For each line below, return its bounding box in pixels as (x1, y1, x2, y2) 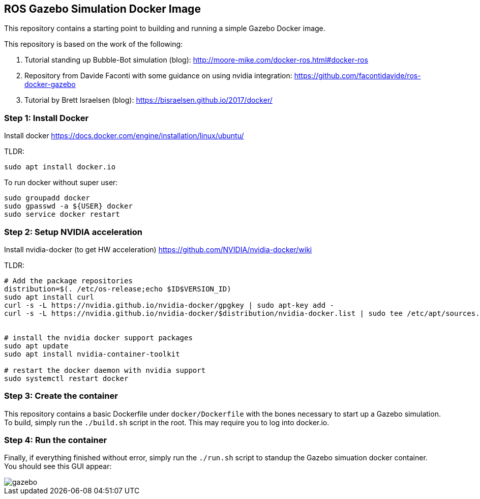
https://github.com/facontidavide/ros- (294, 71, 421, 80)
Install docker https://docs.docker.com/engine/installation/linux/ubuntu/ (4, 131, 244, 140)
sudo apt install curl (4, 292, 95, 301)
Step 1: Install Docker (4, 112, 89, 123)
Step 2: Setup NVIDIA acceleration (4, 226, 142, 237)
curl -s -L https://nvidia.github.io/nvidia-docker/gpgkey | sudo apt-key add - (4, 301, 335, 309)
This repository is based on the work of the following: (4, 40, 183, 49)
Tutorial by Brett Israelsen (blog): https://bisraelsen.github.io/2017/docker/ (24, 96, 273, 105)
